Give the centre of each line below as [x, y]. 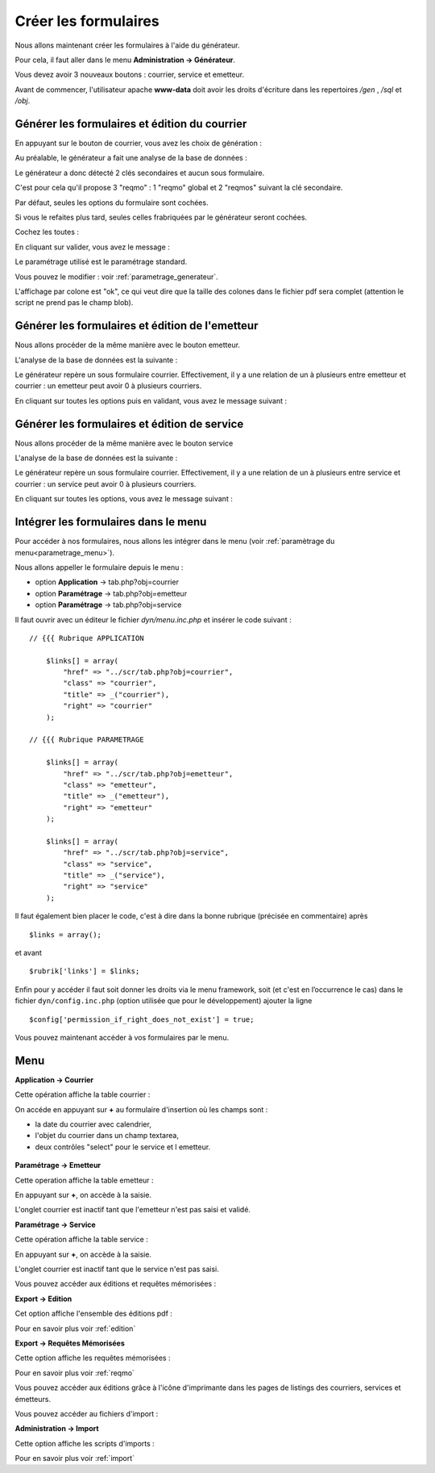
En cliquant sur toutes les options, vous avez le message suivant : [124, 499]
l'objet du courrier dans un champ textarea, [107, 1136]
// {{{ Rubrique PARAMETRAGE [87, 740]
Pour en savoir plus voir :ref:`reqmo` [75, 1373]
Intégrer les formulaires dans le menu [111, 522]
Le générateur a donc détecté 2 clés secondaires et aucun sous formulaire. [140, 173]
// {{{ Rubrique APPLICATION [87, 638]
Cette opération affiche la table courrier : [83, 1094]
